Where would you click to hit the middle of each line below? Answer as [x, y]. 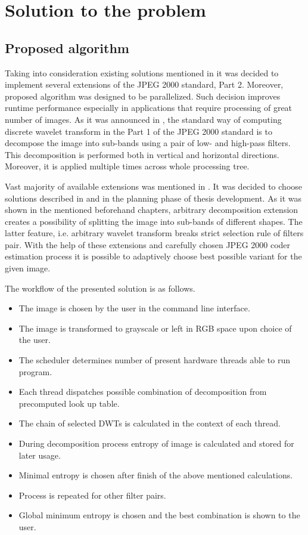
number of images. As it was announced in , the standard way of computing [143, 119]
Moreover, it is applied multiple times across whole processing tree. [127, 166]
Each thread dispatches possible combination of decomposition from [143, 392]
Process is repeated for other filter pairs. [92, 495]
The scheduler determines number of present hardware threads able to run [155, 360]
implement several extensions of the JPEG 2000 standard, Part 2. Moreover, [144, 84]
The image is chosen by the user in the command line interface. [134, 308]
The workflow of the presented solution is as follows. [100, 288]
